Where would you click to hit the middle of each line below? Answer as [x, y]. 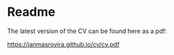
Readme [31, 12]
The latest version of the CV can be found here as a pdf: [87, 31]
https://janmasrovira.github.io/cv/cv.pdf [63, 44]
